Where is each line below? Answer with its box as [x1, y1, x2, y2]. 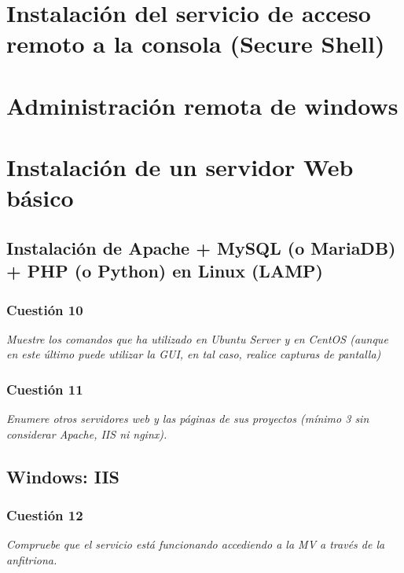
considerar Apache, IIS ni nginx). [6, 425, 167, 442]
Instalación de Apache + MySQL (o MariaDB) [6, 235, 396, 259]
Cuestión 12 [6, 505, 83, 525]
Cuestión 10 [6, 299, 83, 319]
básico [6, 182, 74, 214]
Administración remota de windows [6, 89, 398, 121]
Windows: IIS [6, 464, 120, 488]
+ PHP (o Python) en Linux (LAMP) [6, 259, 323, 283]
